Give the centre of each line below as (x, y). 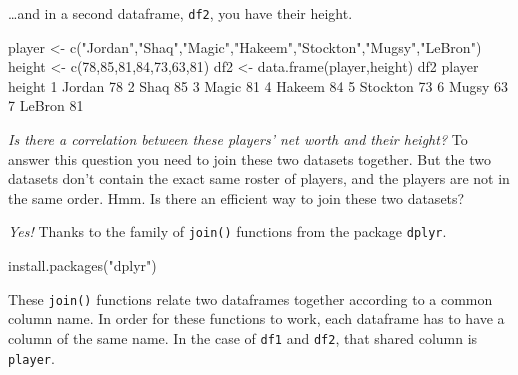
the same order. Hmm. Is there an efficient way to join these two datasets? (236, 197)
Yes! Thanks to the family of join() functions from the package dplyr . (227, 231)
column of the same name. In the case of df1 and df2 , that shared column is (243, 337)
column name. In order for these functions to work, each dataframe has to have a (256, 318)
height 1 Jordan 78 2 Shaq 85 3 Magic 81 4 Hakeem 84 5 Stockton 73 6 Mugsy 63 (258, 85)
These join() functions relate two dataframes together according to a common (250, 298)
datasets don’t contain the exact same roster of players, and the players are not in (259, 178)
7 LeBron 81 (46, 105)
